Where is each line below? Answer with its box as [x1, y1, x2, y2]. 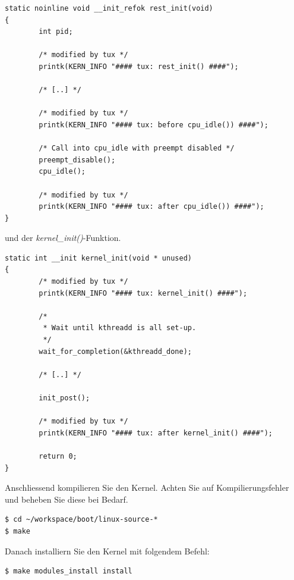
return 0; [39, 452, 77, 460]
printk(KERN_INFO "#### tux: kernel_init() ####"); [39, 289, 248, 297]
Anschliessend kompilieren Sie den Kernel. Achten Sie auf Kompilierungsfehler [5, 481, 289, 494]
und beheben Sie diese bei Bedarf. [5, 493, 128, 505]
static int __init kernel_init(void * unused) [5, 253, 192, 262]
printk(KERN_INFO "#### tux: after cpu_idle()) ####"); [39, 202, 264, 211]
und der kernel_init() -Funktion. [5, 231, 121, 244]
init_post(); [39, 394, 90, 402]
